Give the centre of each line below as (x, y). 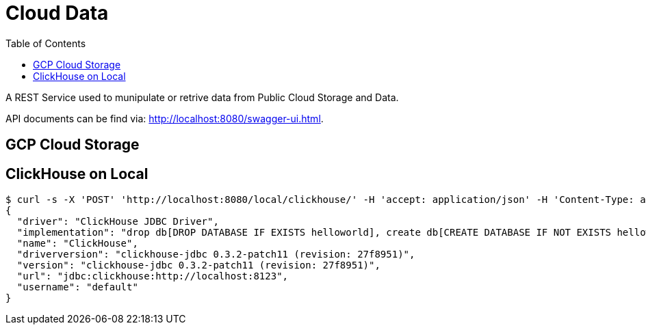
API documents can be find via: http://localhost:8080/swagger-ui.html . (165, 118)
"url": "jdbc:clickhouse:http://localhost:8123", (153, 276)
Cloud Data (57, 13)
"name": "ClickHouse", (77, 244)
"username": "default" (77, 287)
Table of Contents (46, 43)
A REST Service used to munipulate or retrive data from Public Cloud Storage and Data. (202, 97)
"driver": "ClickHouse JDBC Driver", (118, 222)
